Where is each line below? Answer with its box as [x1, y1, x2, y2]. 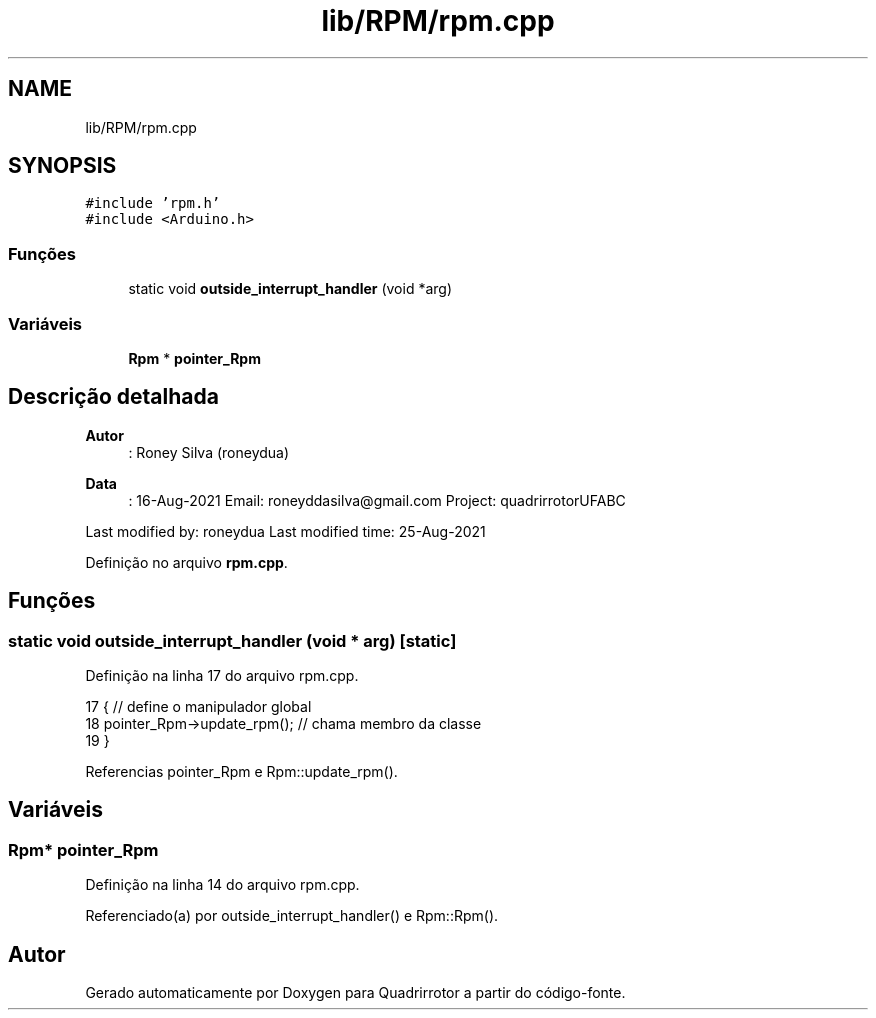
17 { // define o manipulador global [85, 698, 312, 715]
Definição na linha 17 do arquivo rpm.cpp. [85, 667, 359, 684]
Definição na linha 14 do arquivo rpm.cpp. [85, 876, 360, 894]
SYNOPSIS [8, 153, 117, 179]
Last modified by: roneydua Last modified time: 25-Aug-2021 [85, 522, 486, 540]
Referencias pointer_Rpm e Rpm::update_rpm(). [85, 763, 398, 780]
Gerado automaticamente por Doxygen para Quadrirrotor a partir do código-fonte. [85, 984, 626, 1002]
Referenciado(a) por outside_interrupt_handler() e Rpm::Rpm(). [85, 907, 499, 925]
